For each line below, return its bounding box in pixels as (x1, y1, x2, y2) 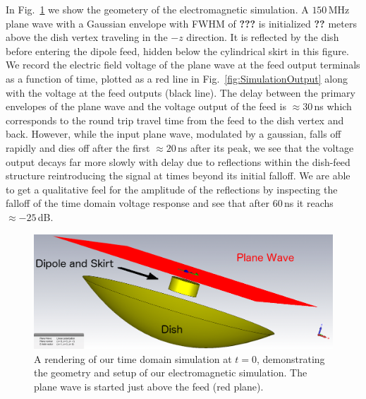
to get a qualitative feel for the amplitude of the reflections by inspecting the (6, 181, 338, 196)
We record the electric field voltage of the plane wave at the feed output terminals (6, 57, 360, 72)
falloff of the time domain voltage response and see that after (6, 196, 270, 210)
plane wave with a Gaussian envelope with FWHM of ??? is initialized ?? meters (6, 16, 357, 30)
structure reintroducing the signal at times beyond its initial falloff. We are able (6, 168, 350, 183)
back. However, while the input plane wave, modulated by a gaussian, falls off (6, 126, 341, 141)
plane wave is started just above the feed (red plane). (34, 379, 264, 393)
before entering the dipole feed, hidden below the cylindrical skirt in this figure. (6, 43, 349, 58)
